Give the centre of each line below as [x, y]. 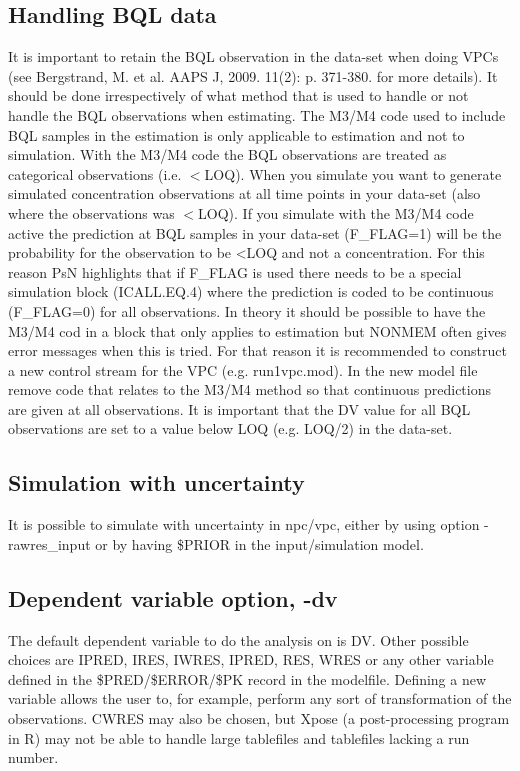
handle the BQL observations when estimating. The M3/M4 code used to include [257, 114]
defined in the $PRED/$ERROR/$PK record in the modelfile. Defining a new [247, 678]
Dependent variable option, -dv [173, 597]
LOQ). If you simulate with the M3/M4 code [336, 212]
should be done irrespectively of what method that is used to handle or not [238, 95]
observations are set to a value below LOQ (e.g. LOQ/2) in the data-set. [230, 428]
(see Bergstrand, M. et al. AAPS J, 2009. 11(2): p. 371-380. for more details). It [253, 75]
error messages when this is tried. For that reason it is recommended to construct [257, 350]
